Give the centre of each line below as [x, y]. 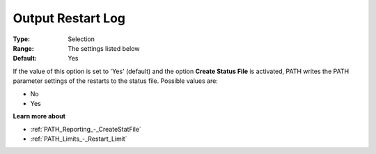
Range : [23, 48]
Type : [22, 39]
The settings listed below [104, 48]
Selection [81, 39]
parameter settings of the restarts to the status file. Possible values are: [116, 81]
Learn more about [39, 116]
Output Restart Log [69, 18]
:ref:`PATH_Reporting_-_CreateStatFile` [86, 129]
